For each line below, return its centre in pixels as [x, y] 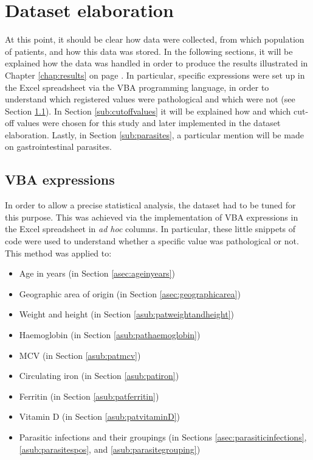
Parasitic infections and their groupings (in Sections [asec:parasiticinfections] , [163, 437]
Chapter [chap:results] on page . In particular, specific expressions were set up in [155, 75]
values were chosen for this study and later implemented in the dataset [149, 123]
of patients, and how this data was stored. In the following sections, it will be [149, 51]
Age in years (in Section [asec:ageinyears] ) [97, 273]
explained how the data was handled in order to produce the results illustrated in [156, 63]
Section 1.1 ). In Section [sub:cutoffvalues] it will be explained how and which [148, 111]
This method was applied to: [58, 253]
